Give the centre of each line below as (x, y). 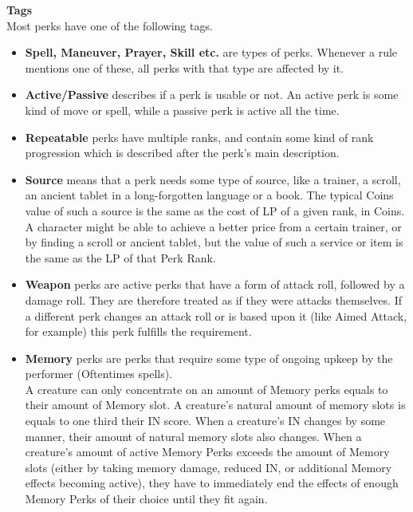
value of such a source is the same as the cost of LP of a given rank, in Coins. (215, 210)
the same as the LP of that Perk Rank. (120, 257)
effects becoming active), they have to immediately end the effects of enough (212, 483)
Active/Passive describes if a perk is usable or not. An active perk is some (212, 95)
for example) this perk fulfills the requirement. (138, 331)
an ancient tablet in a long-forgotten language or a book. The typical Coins (209, 195)
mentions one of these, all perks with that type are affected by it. (185, 67)
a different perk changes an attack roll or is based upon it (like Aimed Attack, (216, 315)
